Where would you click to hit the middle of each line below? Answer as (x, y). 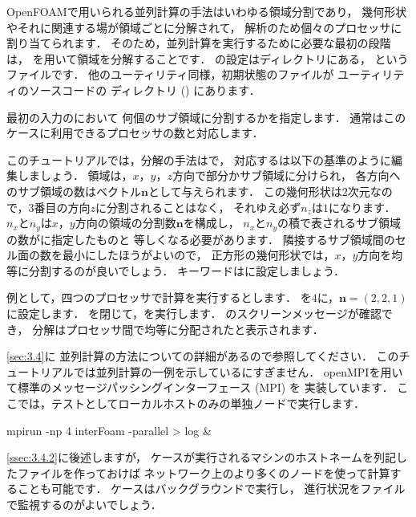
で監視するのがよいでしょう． (84, 504)
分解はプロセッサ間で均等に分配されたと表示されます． (178, 329)
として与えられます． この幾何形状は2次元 (259, 191)
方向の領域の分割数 (125, 223)
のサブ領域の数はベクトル (74, 191)
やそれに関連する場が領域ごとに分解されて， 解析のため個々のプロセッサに (204, 27)
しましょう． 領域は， (75, 175)
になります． (362, 207)
